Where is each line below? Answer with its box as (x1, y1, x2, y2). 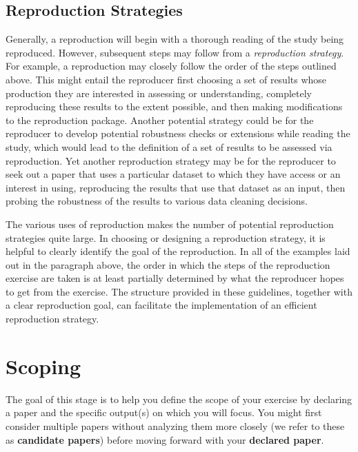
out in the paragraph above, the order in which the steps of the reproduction (6, 257, 330, 271)
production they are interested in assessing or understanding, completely (6, 85, 312, 100)
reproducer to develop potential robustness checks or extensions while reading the (6, 126, 350, 141)
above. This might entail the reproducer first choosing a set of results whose (6, 72, 327, 86)
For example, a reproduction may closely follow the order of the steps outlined (6, 59, 337, 73)
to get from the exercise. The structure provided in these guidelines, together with (6, 284, 352, 298)
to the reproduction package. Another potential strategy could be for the (6, 112, 314, 127)
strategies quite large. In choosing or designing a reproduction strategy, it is (6, 230, 326, 245)
